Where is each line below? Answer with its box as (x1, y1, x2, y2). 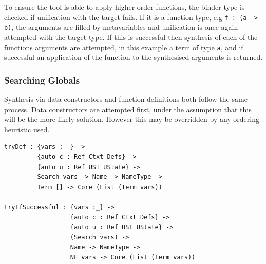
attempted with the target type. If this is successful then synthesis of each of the (4, 31, 258, 42)
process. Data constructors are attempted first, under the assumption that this (4, 104, 252, 114)
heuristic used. (4, 124, 50, 134)
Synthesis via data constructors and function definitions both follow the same (4, 93, 248, 104)
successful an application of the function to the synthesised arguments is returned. (4, 52, 263, 63)
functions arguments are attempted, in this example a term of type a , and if (4, 42, 243, 52)
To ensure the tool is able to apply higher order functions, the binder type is (4, 2, 245, 12)
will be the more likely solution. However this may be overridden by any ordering (4, 114, 259, 125)
